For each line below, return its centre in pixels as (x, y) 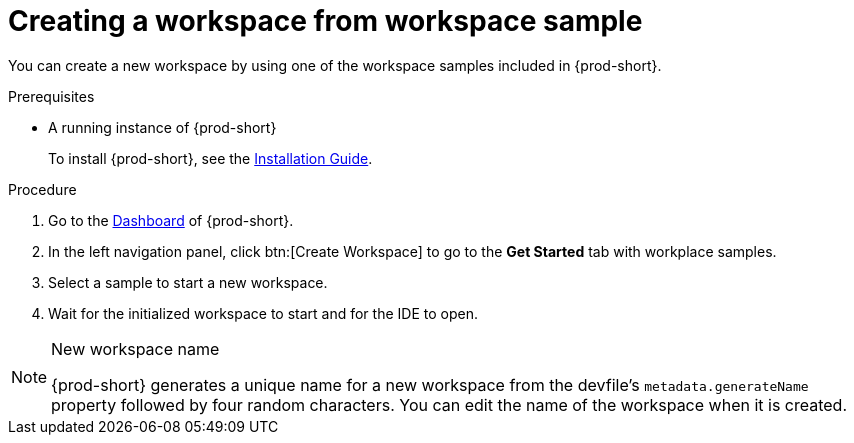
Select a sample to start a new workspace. (188, 282)
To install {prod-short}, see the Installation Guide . (210, 158)
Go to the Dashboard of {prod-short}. (171, 220)
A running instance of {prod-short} (162, 127)
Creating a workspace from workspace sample (325, 21)
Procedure (42, 189)
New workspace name (135, 348)
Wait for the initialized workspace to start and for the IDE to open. (263, 313)
